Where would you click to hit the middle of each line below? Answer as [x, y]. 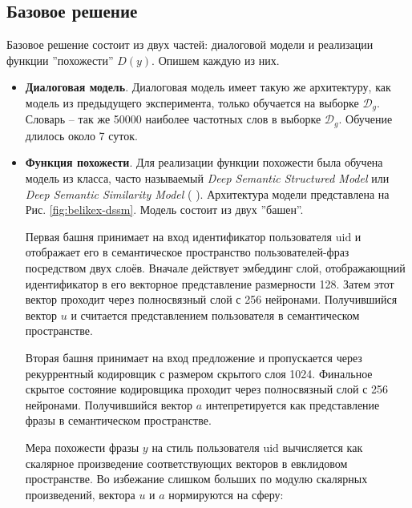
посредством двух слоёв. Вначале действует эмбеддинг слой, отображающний [215, 268]
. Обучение [366, 119]
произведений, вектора [80, 494]
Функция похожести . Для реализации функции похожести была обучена [204, 162]
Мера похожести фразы [82, 447]
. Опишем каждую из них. [216, 60]
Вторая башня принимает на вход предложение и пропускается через [194, 358]
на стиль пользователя [206, 447]
